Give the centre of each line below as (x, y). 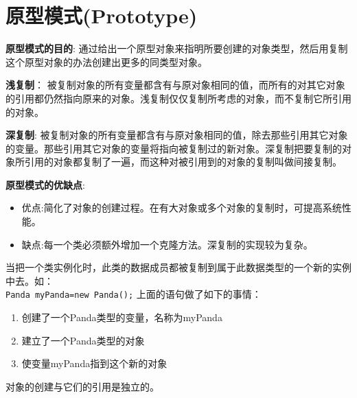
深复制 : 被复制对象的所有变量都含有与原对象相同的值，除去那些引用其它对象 (177, 135)
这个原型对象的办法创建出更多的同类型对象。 (106, 61)
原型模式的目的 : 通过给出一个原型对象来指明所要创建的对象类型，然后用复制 (177, 48)
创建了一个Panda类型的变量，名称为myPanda (122, 317)
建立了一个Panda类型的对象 (83, 340)
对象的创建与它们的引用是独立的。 (82, 386)
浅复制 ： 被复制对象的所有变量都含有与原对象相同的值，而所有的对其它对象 (175, 85)
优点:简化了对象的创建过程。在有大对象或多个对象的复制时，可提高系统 (182, 208)
